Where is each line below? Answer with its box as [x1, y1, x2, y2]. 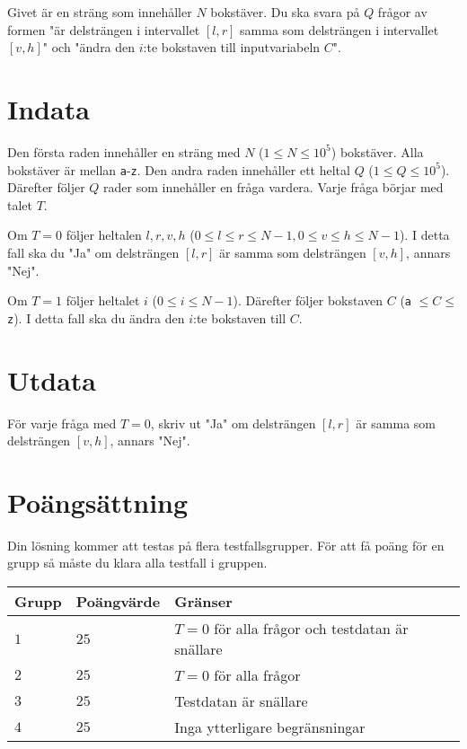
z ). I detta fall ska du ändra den [7, 308, 185, 327]
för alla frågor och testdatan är [214, 618, 409, 639]
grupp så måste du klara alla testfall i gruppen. [7, 553, 268, 572]
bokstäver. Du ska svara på [210, 3, 360, 21]
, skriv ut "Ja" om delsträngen [150, 413, 316, 432]
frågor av [377, 3, 427, 21]
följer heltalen [66, 225, 142, 244]
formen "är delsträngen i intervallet [7, 20, 200, 39]
